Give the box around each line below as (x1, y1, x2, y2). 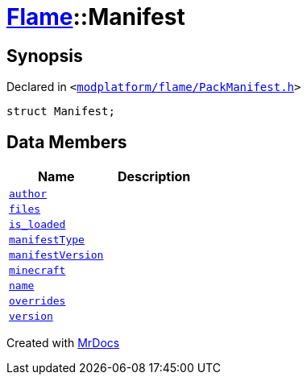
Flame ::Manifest (6, 3, 185, 31)
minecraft (9, 264, 66, 277)
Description (117, 168, 191, 185)
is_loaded (9, 218, 66, 231)
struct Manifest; (6, 105, 115, 118)
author (9, 188, 47, 201)
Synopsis (6, 45, 83, 66)
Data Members (6, 131, 127, 152)
